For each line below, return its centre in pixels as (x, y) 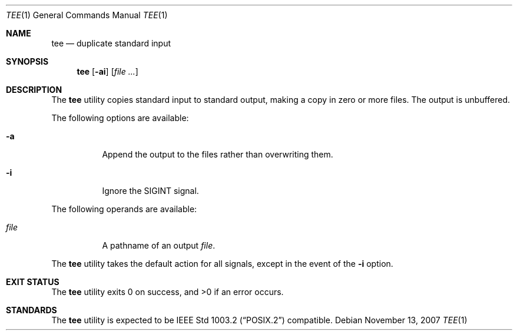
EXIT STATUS (33, 282)
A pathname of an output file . (159, 245)
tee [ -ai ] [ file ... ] (107, 71)
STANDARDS (32, 310)
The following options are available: (120, 118)
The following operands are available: (124, 209)
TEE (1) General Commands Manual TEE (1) (87, 15)
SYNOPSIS (27, 61)
